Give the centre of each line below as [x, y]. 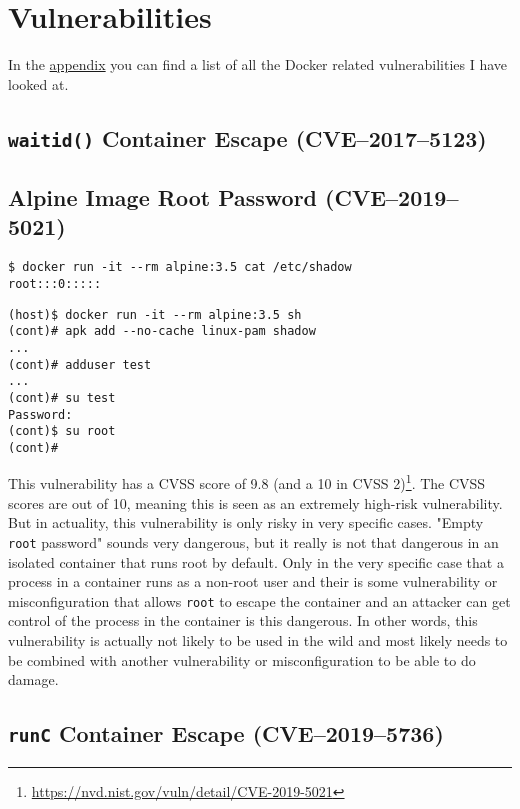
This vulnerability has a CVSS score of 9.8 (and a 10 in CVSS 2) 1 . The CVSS [247, 482]
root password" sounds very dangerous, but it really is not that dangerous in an [253, 541]
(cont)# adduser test [80, 364]
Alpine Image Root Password [163, 197]
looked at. [38, 83]
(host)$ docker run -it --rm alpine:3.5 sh [155, 314]
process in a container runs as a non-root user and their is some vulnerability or [253, 581]
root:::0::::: [55, 283]
